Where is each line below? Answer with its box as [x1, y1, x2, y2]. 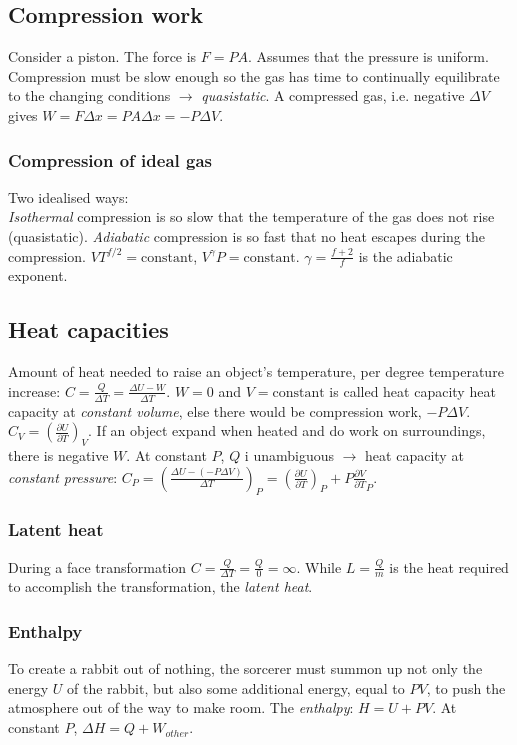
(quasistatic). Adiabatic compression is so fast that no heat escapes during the [8, 225, 485, 246]
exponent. [8, 265, 68, 286]
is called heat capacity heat [329, 380, 496, 401]
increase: [8, 380, 61, 401]
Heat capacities [8, 314, 169, 345]
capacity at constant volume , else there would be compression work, [8, 400, 422, 421]
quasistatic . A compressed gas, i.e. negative [201, 85, 465, 106]
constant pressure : [8, 466, 118, 487]
